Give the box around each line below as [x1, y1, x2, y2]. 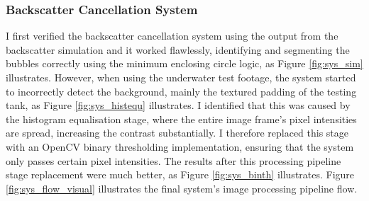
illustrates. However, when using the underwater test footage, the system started [6, 70, 356, 84]
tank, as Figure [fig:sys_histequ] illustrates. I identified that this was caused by [6, 98, 351, 113]
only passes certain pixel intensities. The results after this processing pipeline [6, 153, 341, 168]
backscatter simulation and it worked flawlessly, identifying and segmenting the [6, 42, 350, 57]
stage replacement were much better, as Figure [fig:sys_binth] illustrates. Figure [6, 167, 355, 182]
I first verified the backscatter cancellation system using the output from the [6, 28, 338, 43]
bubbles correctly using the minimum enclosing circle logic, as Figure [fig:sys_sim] [6, 56, 363, 71]
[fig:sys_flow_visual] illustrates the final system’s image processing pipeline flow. [6, 180, 358, 195]
